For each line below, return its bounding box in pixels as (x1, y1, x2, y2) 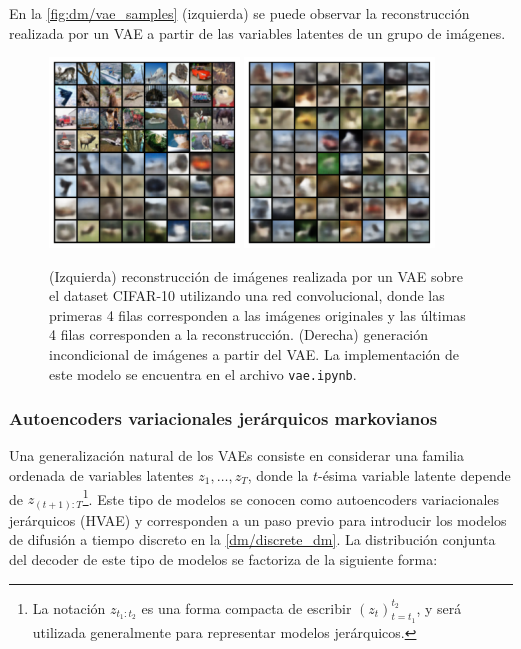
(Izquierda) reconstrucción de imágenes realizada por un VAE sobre (49, 265, 464, 286)
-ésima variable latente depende (318, 465, 511, 486)
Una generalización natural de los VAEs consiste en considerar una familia (9, 445, 464, 466)
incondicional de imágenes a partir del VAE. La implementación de (49, 343, 460, 364)
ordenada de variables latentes (9, 465, 194, 486)
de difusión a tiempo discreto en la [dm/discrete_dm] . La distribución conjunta (9, 529, 496, 550)
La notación (32, 597, 106, 618)
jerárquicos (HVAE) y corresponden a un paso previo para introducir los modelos (9, 509, 507, 530)
